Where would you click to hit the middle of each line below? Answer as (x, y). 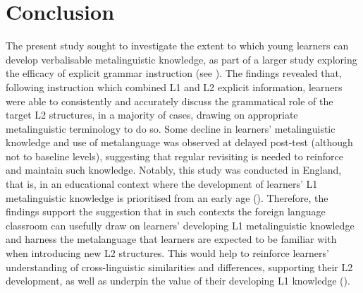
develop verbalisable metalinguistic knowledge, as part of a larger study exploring (181, 59)
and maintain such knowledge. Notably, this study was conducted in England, (174, 170)
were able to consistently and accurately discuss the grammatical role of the (170, 101)
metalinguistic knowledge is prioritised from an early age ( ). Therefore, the (167, 197)
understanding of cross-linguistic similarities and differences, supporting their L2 (179, 267)
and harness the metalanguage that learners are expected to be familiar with (171, 239)
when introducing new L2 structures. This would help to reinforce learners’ (167, 253)
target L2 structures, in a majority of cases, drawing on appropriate (152, 115)
